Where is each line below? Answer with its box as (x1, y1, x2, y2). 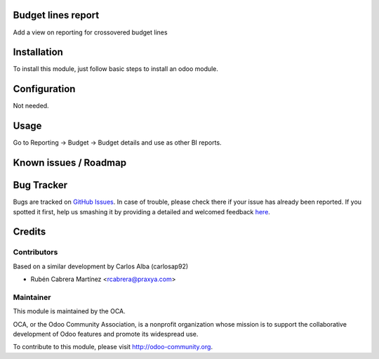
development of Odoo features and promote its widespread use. (13, 330, 199, 339)
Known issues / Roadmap (13, 157, 126, 169)
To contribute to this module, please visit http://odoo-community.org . (13, 343, 213, 351)
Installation (13, 46, 63, 58)
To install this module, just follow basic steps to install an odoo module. (13, 65, 219, 73)
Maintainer (13, 292, 51, 302)
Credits (13, 226, 46, 238)
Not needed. (13, 102, 49, 110)
